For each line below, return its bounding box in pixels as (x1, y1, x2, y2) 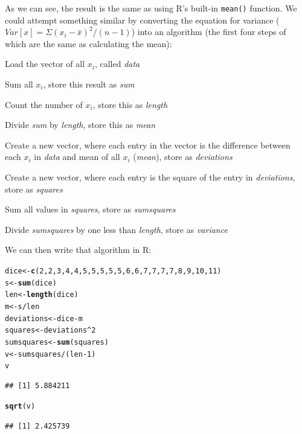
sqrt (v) (5, 402, 36, 411)
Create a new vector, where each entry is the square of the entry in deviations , (5, 171, 295, 183)
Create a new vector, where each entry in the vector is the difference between (5, 138, 291, 151)
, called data (94, 57, 140, 70)
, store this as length (92, 98, 168, 110)
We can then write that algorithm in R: (5, 243, 152, 256)
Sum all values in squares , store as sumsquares (5, 203, 176, 215)
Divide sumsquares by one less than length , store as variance (5, 223, 228, 235)
